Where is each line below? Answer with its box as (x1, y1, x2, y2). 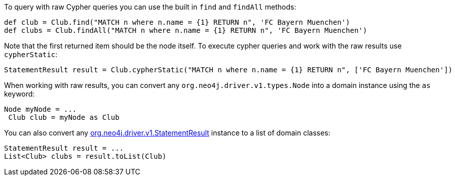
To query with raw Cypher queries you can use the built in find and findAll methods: (4, 3, 296, 11)
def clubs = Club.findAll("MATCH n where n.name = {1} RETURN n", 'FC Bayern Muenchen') (4, 26, 367, 34)
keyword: (4, 89, 35, 98)
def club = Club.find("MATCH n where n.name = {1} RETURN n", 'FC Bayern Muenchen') (4, 18, 350, 26)
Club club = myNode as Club (8, 113, 120, 121)
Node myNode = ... (4, 105, 77, 113)
